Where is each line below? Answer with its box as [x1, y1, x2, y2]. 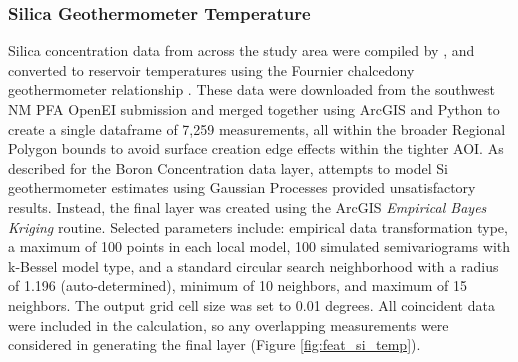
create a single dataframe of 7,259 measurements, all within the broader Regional [8, 118, 506, 139]
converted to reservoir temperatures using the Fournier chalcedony [8, 59, 415, 80]
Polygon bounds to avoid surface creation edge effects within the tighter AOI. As [8, 138, 504, 159]
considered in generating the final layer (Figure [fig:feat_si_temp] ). [8, 334, 421, 355]
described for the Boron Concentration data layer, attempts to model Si [8, 157, 448, 178]
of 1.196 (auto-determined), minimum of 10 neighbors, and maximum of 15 [8, 275, 468, 296]
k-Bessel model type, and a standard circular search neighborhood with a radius [8, 255, 499, 276]
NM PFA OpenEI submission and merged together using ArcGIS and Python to [8, 99, 500, 119]
